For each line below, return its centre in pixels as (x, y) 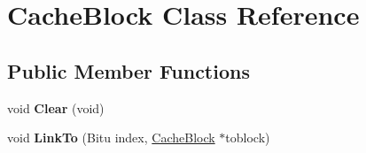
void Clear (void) (56, 107)
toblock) (248, 138)
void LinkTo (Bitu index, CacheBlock (111, 138)
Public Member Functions (128, 70)
